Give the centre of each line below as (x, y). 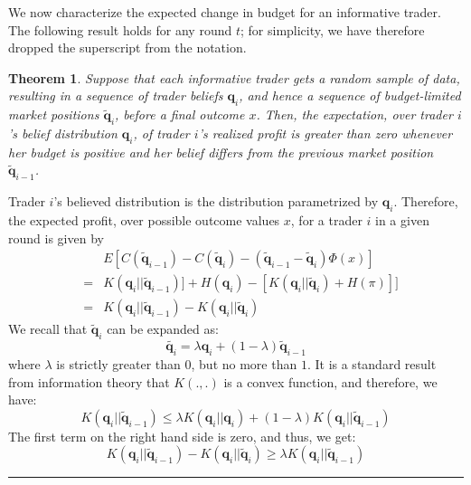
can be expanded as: (163, 329)
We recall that (48, 329)
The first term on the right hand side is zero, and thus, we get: (182, 436)
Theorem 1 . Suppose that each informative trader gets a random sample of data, (234, 77)
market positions (54, 114)
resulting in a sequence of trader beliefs (116, 95)
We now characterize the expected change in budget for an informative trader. (225, 12)
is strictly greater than (118, 364)
